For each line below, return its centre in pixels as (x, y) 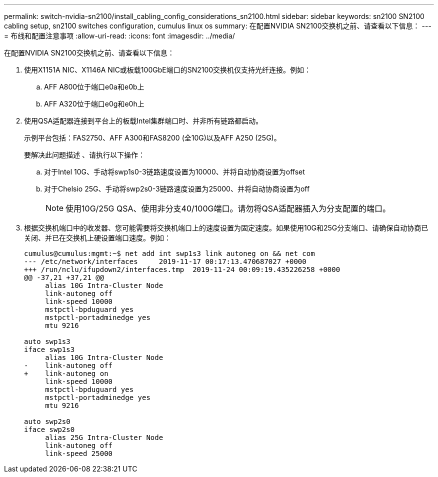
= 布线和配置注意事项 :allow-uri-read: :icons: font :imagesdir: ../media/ (119, 36)
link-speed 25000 (79, 453)
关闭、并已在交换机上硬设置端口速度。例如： (97, 238)
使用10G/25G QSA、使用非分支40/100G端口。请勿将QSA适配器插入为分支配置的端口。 (228, 208)
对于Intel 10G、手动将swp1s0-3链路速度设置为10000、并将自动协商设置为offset (174, 172)
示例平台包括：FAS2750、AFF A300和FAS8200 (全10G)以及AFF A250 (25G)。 (152, 138)
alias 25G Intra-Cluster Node (104, 437)
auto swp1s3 (47, 341)
